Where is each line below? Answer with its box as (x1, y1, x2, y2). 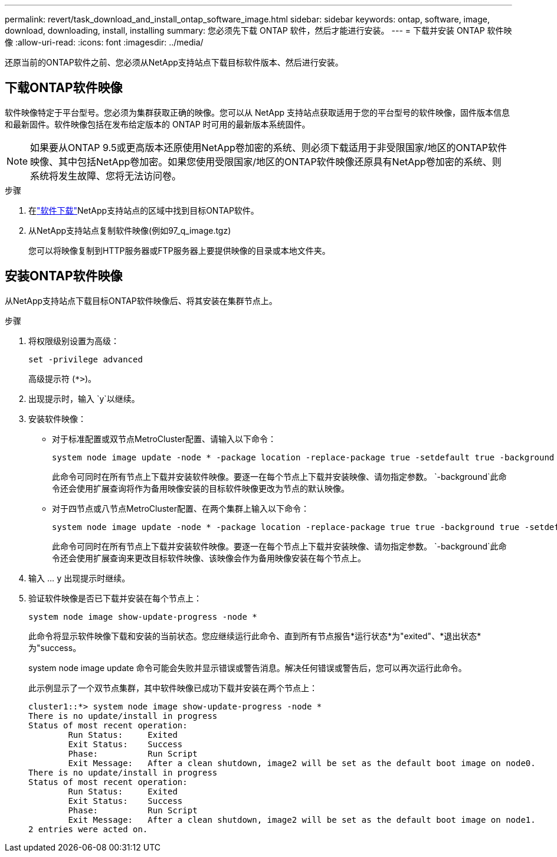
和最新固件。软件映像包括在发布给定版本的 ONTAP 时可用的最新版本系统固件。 (5, 119, 310, 129)
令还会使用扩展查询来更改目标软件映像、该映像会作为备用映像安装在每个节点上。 (52, 552, 366, 563)
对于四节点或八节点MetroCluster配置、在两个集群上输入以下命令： (52, 503, 309, 513)
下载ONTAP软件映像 (5, 80, 123, 96)
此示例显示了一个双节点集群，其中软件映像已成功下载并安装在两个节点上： (28, 682, 317, 693)
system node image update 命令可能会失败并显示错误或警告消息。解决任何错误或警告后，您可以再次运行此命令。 (28, 662, 467, 673)
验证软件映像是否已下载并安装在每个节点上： (28, 593, 202, 603)
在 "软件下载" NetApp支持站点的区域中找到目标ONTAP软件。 (28, 205, 259, 215)
